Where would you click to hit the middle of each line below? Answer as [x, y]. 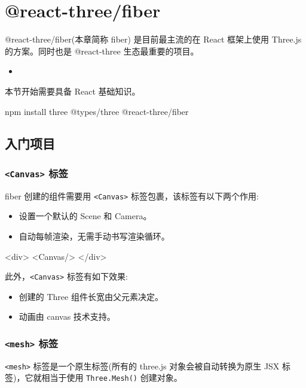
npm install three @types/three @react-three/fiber [97, 111]
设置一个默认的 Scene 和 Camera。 [85, 216]
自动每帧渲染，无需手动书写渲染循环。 [94, 236]
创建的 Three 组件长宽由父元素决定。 [91, 296]
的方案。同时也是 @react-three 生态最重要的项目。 [102, 51]
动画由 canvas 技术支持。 [67, 316]
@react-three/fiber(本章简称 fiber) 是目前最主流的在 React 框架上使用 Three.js [153, 39]
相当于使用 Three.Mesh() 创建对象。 [112, 378]
